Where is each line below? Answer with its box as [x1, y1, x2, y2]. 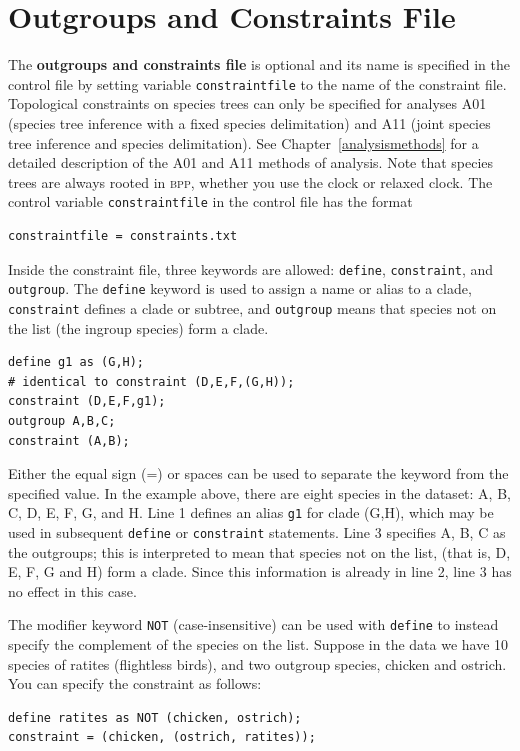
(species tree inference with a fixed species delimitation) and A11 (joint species [8, 112, 491, 133]
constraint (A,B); [8, 433, 130, 448]
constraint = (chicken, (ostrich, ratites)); [8, 730, 316, 745]
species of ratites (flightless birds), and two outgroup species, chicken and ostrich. [8, 653, 507, 674]
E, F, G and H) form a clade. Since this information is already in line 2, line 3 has [8, 561, 512, 582]
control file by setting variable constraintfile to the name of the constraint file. [8, 73, 507, 94]
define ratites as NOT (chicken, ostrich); [8, 710, 302, 725]
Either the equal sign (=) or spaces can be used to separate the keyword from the [8, 463, 509, 484]
